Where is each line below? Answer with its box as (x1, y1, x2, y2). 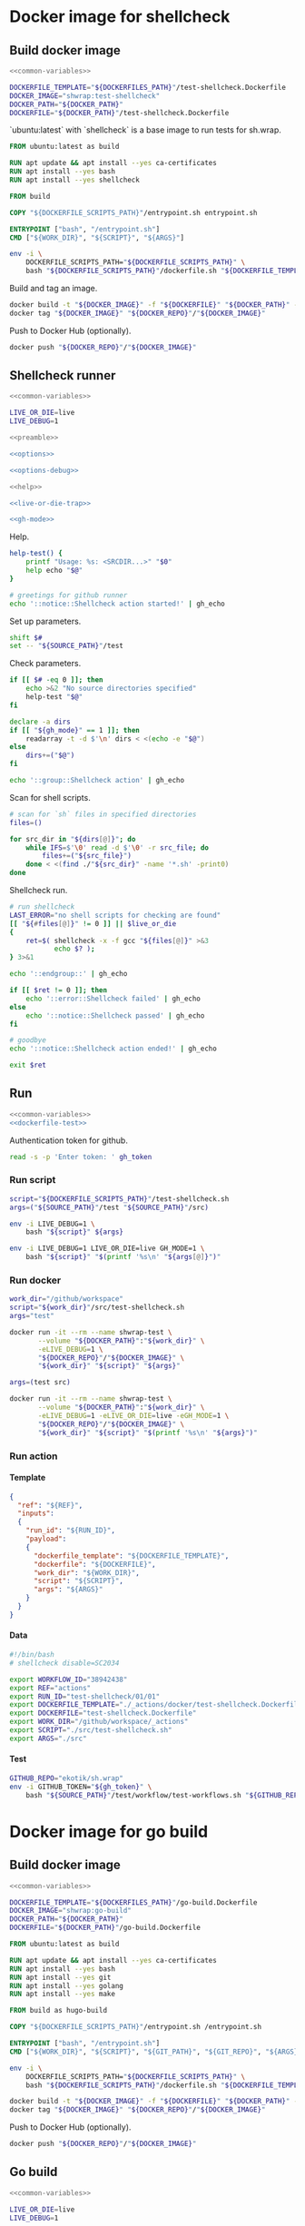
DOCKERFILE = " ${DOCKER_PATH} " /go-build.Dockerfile (9, 1923, 202, 1933)
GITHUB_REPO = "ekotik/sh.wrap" (9, 1774, 124, 1783)
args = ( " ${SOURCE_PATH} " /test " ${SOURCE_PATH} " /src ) (9, 1203, 209, 1212)
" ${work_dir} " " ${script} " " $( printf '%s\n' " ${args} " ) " (37, 1428, 258, 1437)
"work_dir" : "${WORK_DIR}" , (33, 1568, 141, 1577)
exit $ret (9, 1060, 47, 1070)
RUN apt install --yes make (9, 1990, 116, 1999)
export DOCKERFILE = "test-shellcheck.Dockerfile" (9, 1709, 197, 1718)
